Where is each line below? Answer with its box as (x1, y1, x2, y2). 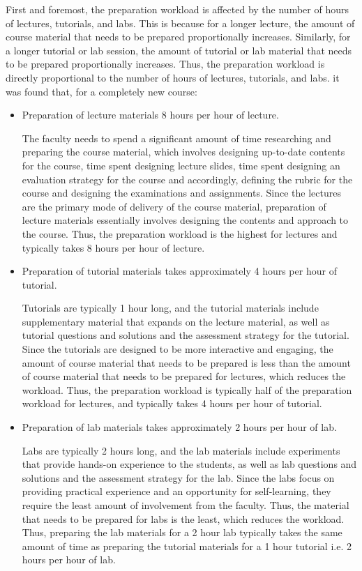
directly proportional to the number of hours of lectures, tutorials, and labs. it (6, 70, 340, 84)
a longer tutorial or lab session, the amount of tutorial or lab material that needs (6, 43, 352, 57)
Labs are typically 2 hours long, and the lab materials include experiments (22, 443, 340, 457)
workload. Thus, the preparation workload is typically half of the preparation (22, 382, 352, 397)
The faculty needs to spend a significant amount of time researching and (22, 130, 331, 145)
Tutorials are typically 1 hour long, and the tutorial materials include (22, 300, 319, 315)
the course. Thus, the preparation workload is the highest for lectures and (22, 226, 338, 241)
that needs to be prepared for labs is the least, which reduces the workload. (22, 511, 345, 526)
